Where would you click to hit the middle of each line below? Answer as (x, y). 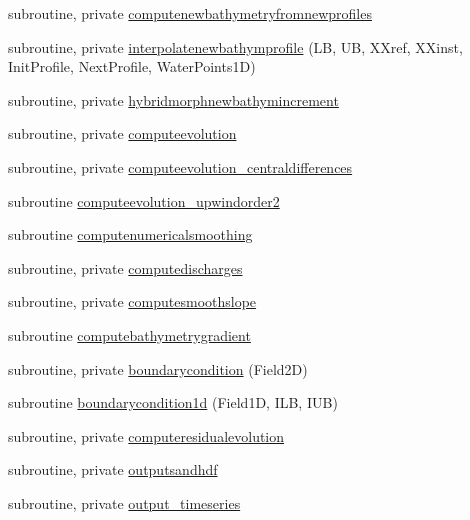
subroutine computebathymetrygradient (129, 334)
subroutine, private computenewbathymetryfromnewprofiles (190, 13)
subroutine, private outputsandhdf (113, 469)
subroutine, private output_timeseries (124, 502)
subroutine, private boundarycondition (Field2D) (158, 368)
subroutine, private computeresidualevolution (146, 435)
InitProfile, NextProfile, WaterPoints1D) (132, 66)
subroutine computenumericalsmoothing (130, 234)
